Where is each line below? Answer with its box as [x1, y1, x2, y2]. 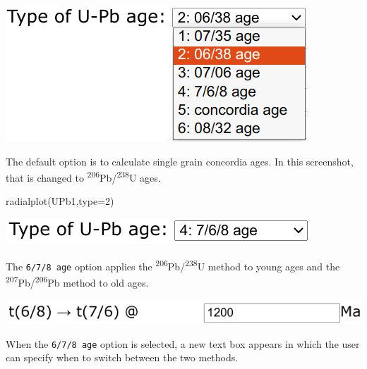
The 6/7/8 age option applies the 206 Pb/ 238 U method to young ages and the [6, 256, 340, 273]
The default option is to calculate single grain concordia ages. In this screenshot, [6, 154, 354, 168]
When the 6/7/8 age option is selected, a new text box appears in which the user [6, 336, 360, 351]
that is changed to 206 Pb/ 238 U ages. [6, 168, 161, 184]
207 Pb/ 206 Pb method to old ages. [6, 273, 149, 289]
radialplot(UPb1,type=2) [6, 194, 114, 208]
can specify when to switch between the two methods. [6, 350, 239, 365]
